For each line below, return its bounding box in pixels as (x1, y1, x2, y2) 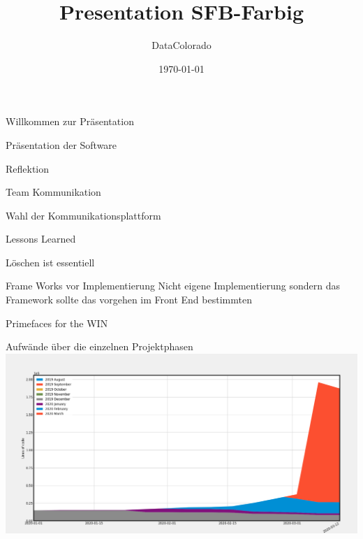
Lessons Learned (6, 231, 76, 246)
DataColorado (151, 38, 212, 52)
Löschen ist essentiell (6, 254, 95, 269)
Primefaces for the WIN (6, 315, 108, 330)
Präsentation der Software (6, 137, 117, 152)
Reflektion (6, 161, 50, 175)
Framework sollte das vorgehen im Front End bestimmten (6, 292, 252, 307)
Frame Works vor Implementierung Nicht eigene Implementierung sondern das (6, 278, 340, 293)
